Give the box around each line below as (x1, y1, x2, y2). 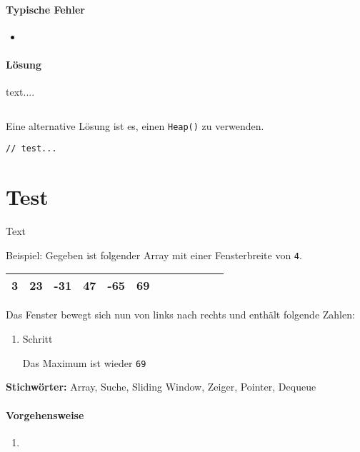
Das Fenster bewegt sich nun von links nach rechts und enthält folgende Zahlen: (6, 307, 355, 322)
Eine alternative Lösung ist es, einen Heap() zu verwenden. (6, 118, 264, 133)
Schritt (22, 331, 53, 346)
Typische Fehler (6, 1, 86, 16)
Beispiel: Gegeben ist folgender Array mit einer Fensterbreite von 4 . (6, 247, 302, 262)
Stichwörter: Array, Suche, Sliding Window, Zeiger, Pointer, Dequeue (6, 379, 316, 394)
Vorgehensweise (6, 407, 84, 422)
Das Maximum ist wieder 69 (22, 355, 146, 370)
